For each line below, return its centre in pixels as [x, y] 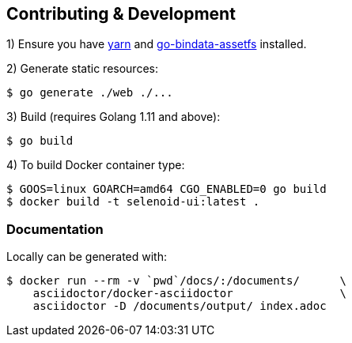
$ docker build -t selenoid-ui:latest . [133, 202]
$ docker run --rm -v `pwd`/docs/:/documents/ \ [176, 281]
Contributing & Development [121, 14]
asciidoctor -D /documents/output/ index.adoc [180, 306]
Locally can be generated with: [87, 257]
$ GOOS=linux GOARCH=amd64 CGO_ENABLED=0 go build [167, 189]
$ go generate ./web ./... [90, 93]
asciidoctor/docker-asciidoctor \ [189, 294]
